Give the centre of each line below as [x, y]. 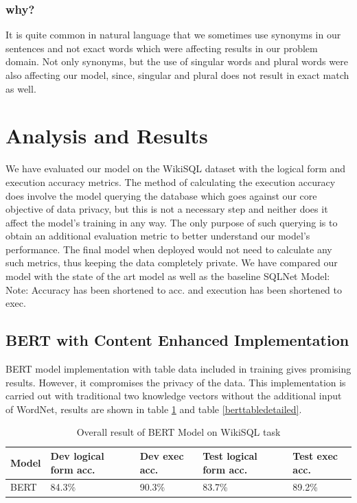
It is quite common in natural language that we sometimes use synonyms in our [173, 35]
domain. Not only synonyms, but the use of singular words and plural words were [177, 61]
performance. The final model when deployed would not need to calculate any [169, 249]
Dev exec [162, 456]
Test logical [230, 456]
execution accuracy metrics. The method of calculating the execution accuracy [171, 182]
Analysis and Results [107, 136]
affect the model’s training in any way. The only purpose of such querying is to [172, 222]
